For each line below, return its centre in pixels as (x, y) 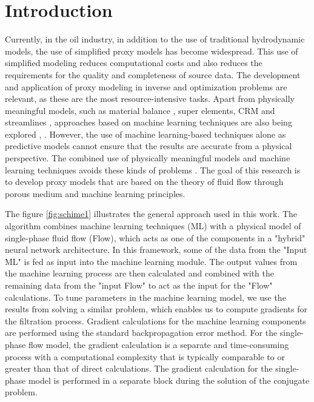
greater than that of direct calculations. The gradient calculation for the (139, 368)
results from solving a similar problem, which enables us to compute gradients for (156, 309)
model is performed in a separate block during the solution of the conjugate (169, 380)
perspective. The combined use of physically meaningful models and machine (148, 158)
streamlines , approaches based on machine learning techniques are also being (149, 122)
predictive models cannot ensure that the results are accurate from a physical (149, 146)
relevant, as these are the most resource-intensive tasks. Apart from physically (150, 99)
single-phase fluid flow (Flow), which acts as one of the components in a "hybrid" (155, 237)
